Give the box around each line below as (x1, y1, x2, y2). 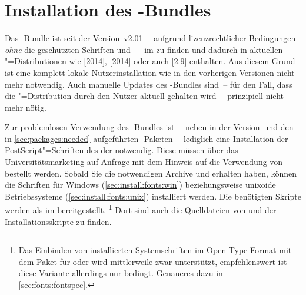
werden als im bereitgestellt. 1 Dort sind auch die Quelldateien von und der (5, 202, 277, 216)
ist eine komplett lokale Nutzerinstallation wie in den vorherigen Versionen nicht (5, 66, 295, 78)
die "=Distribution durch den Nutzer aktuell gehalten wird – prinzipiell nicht (5, 90, 284, 102)
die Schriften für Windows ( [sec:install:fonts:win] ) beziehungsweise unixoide (5, 178, 276, 191)
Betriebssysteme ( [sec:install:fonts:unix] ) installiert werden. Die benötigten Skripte (5, 190, 301, 202)
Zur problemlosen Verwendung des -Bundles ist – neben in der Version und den (5, 121, 294, 133)
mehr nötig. (5, 101, 46, 113)
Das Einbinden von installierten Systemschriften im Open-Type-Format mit (18, 244, 292, 256)
